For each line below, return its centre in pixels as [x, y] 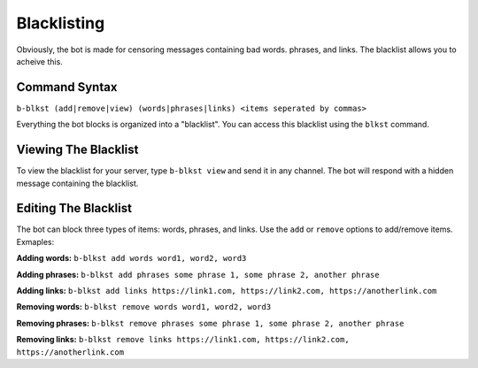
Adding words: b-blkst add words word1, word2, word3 [131, 258]
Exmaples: [35, 241]
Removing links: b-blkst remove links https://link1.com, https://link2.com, [183, 340]
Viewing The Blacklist [77, 150]
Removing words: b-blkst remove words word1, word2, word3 [144, 307]
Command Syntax [67, 87]
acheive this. [40, 61]
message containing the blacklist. [77, 183]
